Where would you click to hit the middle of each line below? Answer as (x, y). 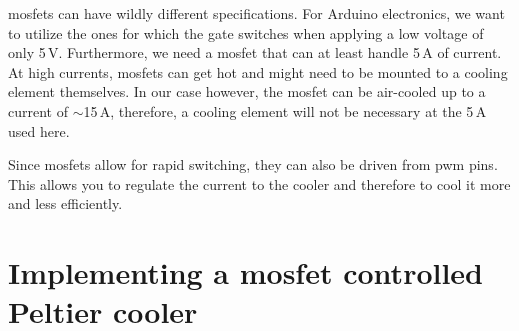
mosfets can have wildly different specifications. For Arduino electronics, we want (256, 13)
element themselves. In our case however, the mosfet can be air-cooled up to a (247, 91)
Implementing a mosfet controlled (246, 272)
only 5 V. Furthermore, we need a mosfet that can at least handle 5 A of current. (255, 52)
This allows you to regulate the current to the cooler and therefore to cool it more (259, 183)
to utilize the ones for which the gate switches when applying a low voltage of (246, 32)
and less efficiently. (65, 203)
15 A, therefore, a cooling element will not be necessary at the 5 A (285, 110)
